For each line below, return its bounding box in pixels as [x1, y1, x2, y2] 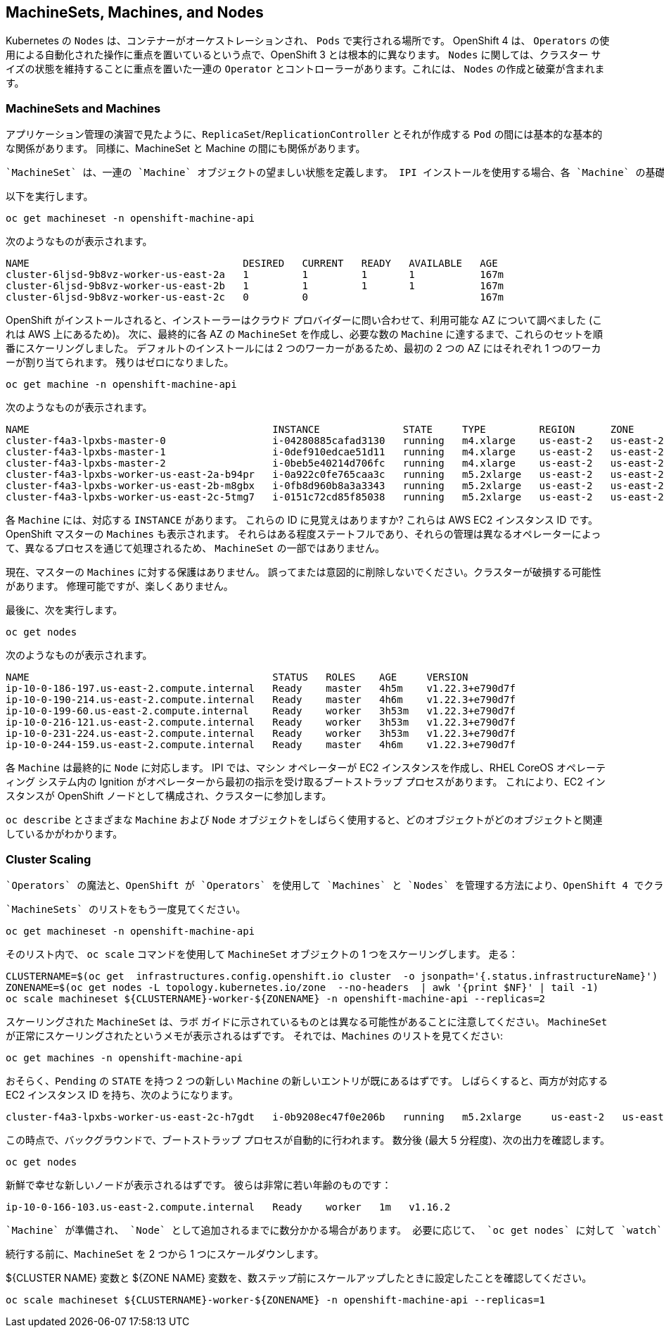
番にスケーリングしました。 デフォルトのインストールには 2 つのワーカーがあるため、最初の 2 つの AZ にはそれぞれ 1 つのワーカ [6, 342, 601, 355]
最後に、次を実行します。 [6, 604, 123, 617]
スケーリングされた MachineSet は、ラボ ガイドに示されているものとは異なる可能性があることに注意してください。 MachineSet [6, 1015, 608, 1028]
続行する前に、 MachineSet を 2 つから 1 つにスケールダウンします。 [6, 1247, 324, 1260]
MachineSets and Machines [6, 101, 161, 115]
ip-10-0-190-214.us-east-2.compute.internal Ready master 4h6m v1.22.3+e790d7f [6, 694, 516, 706]
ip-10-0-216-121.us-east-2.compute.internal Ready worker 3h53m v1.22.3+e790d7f [6, 716, 516, 728]
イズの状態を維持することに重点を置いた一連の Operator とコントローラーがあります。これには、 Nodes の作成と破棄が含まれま [6, 63, 605, 75]
